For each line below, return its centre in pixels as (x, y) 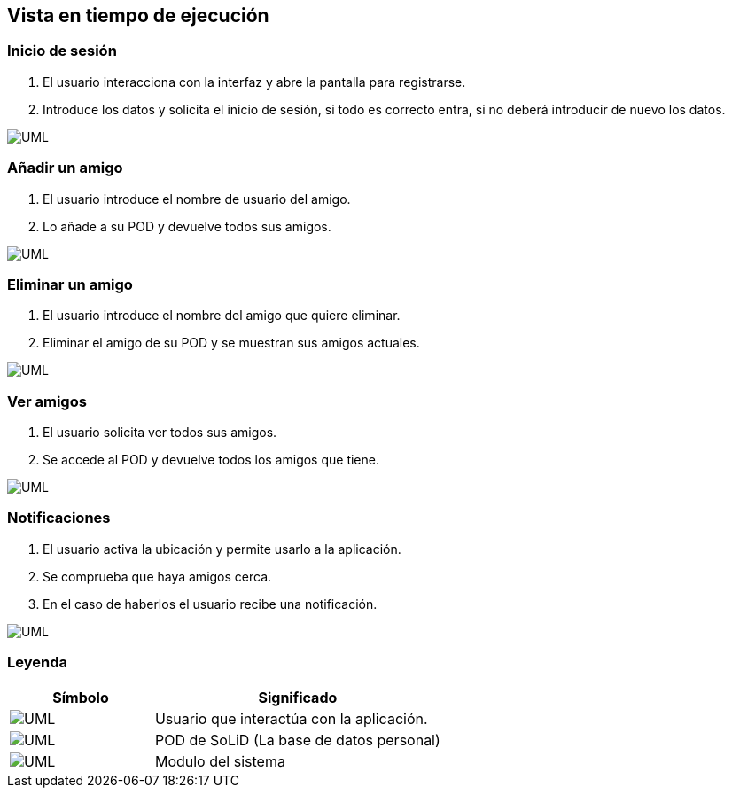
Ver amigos (47, 401)
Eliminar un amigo (70, 284)
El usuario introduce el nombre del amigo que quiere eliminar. (222, 316)
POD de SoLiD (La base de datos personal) (297, 740)
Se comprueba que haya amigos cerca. (157, 576)
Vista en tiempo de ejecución (138, 16)
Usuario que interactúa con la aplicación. (291, 718)
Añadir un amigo (65, 168)
